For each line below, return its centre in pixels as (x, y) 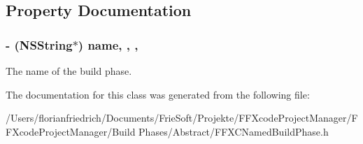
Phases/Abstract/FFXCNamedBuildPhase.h (234, 131)
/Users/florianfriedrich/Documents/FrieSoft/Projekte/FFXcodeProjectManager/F (182, 118)
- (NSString (39, 44)
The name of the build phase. (69, 71)
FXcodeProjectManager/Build (71, 131)
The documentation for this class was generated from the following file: (158, 94)
